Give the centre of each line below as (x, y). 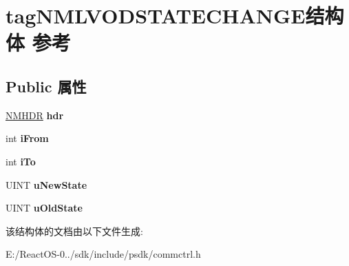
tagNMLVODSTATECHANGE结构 (175, 16)
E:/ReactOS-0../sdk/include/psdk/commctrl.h (103, 254)
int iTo (21, 161)
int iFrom (27, 138)
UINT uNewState (46, 184)
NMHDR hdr (35, 115)
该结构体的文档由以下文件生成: (74, 231)
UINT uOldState (44, 208)
